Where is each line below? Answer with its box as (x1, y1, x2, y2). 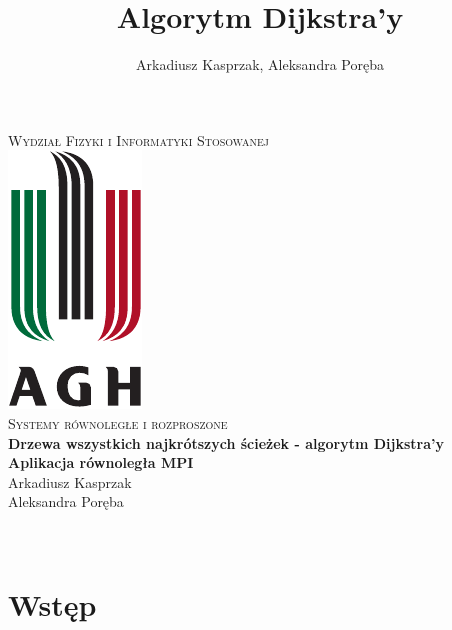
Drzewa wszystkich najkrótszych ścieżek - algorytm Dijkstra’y (8, 432, 445, 453)
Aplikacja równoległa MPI (8, 452, 194, 473)
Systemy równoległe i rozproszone (8, 412, 228, 433)
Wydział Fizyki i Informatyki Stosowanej (8, 129, 269, 150)
